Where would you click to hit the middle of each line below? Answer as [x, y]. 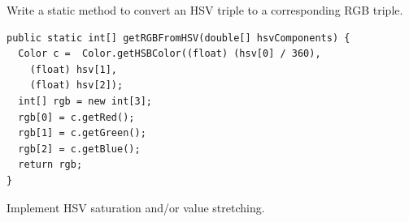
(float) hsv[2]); [76, 85]
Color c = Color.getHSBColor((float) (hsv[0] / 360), [170, 54]
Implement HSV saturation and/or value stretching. [136, 207]
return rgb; [50, 165]
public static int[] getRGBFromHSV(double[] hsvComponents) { [178, 38]
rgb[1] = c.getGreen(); [82, 133]
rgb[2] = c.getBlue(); [79, 149]
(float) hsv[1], [74, 69]
